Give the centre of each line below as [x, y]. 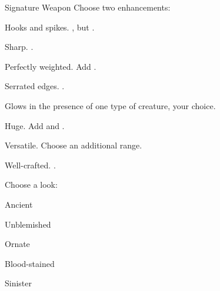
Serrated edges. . [35, 86]
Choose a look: [31, 185]
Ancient [19, 204]
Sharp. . [19, 47]
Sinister [19, 283]
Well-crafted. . [30, 165]
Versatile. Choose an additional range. [74, 145]
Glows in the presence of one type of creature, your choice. [110, 105]
